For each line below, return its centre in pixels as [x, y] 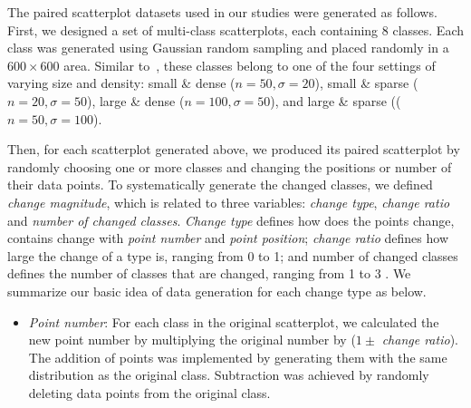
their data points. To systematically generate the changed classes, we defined [220, 185]
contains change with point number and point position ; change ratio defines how [228, 238]
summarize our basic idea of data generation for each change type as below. [217, 291]
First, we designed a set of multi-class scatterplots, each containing [193, 29]
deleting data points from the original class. [149, 392]
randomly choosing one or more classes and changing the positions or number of [230, 166]
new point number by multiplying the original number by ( [192, 340]
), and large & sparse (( [336, 100]
